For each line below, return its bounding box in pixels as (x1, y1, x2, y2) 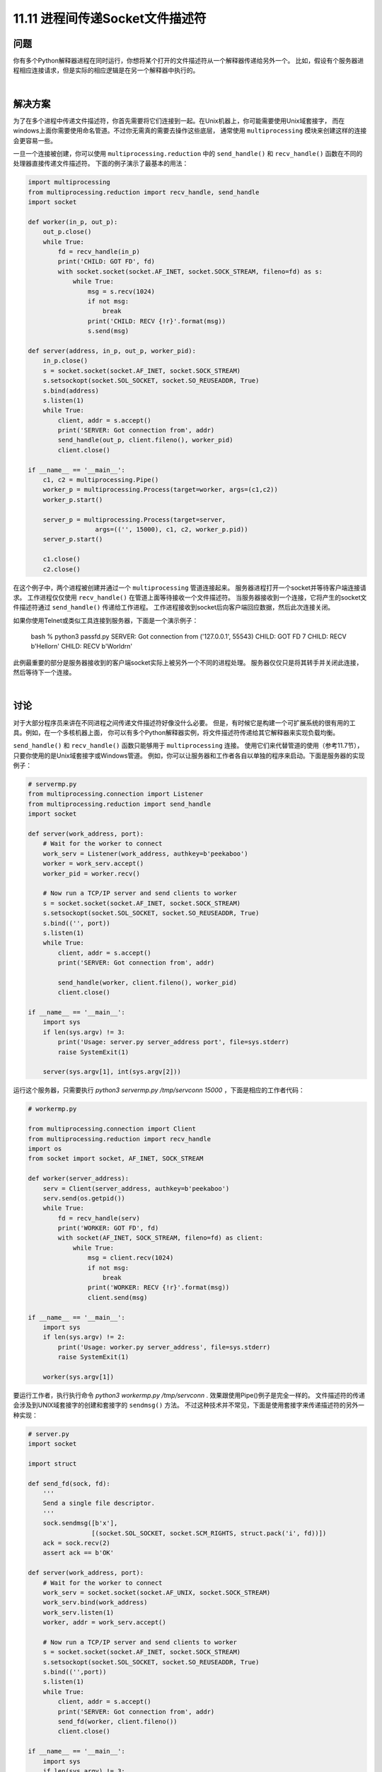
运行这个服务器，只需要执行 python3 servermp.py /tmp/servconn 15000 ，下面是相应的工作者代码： (13, 1086, 305, 1094)
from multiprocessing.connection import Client (28, 1125, 196, 1133)
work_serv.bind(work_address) (42, 1598, 148, 1607)
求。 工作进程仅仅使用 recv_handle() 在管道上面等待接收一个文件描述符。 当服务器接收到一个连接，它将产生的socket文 (13, 593, 367, 602)
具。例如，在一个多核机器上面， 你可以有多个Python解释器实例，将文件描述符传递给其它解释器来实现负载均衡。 (13, 728, 340, 736)
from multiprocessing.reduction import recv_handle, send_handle (28, 188, 260, 196)
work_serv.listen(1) (42, 1608, 115, 1616)
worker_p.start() (42, 495, 103, 503)
